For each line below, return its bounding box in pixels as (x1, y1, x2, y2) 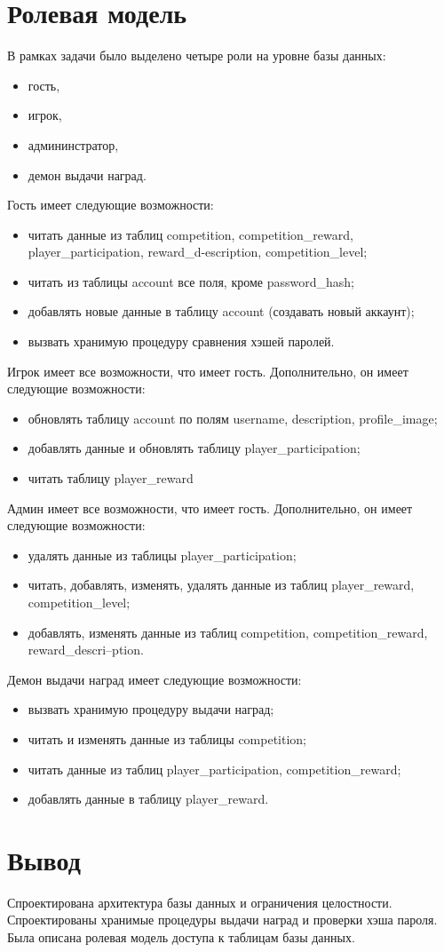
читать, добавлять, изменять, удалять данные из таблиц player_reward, (28, 575, 415, 594)
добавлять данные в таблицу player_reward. (28, 789, 269, 808)
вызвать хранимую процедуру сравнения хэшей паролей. (28, 332, 335, 351)
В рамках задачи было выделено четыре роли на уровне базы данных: (7, 46, 386, 65)
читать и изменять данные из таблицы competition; (28, 729, 307, 748)
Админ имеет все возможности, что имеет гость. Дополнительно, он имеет (7, 498, 413, 517)
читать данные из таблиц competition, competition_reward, (28, 225, 353, 243)
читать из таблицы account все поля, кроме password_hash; (28, 272, 354, 290)
